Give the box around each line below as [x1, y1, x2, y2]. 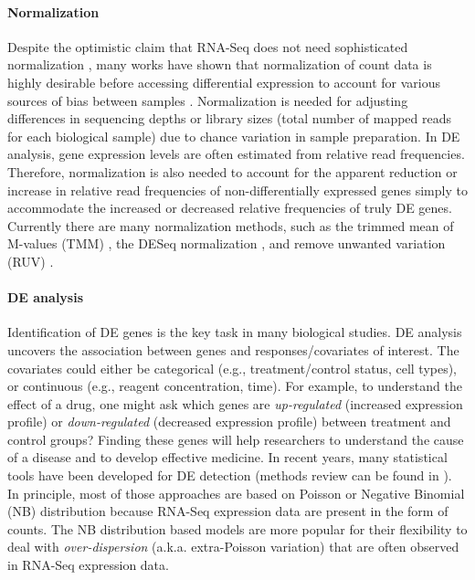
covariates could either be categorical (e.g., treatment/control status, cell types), [7, 358, 458, 377]
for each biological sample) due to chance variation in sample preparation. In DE [7, 126, 460, 145]
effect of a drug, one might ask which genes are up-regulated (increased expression [7, 394, 463, 413]
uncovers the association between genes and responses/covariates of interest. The [7, 340, 459, 359]
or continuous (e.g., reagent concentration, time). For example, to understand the [7, 376, 462, 395]
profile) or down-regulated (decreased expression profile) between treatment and [7, 412, 451, 431]
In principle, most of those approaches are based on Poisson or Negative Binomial [7, 483, 465, 502]
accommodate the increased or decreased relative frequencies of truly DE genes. [7, 198, 452, 217]
